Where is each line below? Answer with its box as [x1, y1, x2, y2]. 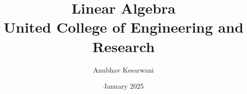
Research [92, 36, 155, 56]
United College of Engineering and [3, 17, 244, 37]
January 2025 [103, 81, 144, 91]
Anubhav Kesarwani [93, 64, 154, 75]
